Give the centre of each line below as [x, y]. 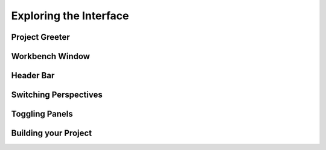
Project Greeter [41, 37]
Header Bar [33, 76]
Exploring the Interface [70, 16]
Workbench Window [51, 56]
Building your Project [52, 133]
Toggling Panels [42, 114]
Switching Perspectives [57, 95]
